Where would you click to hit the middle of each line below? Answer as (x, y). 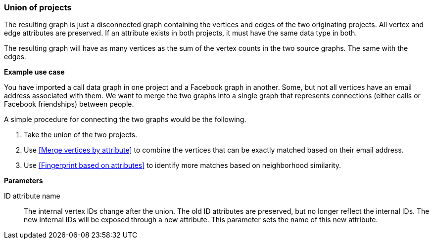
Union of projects (38, 7)
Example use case (34, 72)
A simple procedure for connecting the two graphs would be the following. (125, 120)
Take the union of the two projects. (81, 135)
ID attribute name (32, 196)
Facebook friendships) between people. (69, 104)
